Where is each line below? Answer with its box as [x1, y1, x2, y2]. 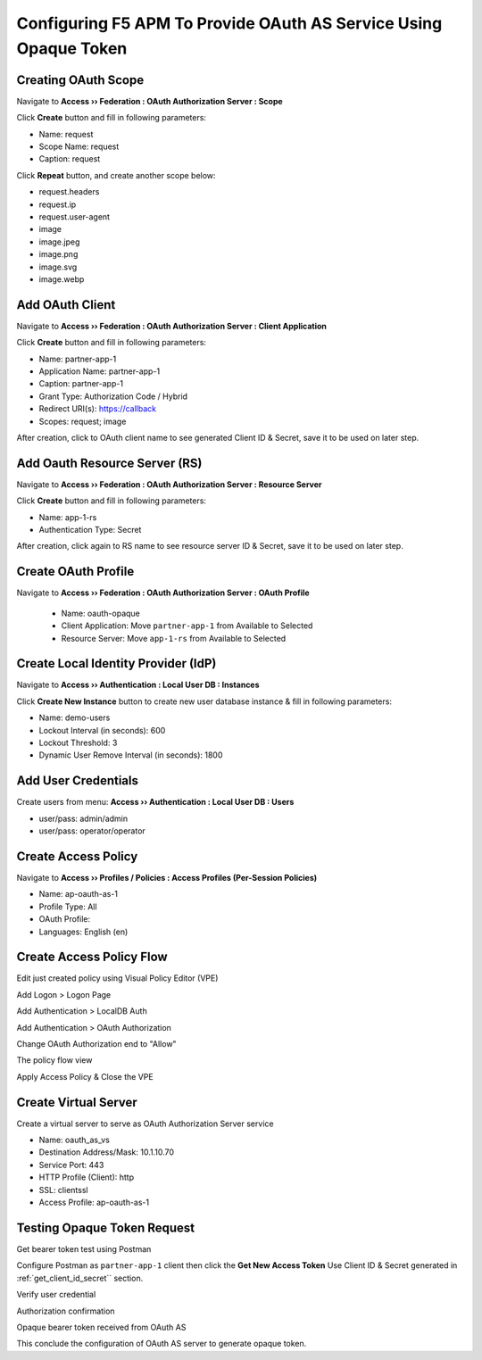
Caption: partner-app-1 [38, 378, 124, 389]
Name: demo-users [38, 712, 111, 723]
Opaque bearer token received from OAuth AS [16, 1322, 187, 1332]
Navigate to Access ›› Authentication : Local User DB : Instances [16, 679, 260, 691]
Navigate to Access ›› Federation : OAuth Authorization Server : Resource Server [16, 478, 322, 490]
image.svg [38, 261, 78, 272]
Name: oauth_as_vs [38, 1134, 111, 1146]
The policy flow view [16, 1055, 93, 1066]
